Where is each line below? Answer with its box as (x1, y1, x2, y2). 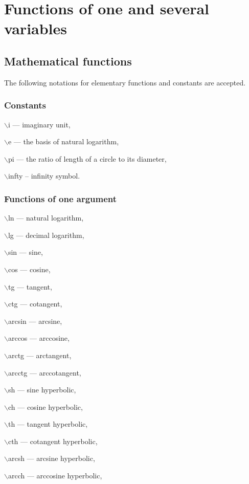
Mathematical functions (4, 53, 132, 69)
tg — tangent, (8, 281, 52, 292)
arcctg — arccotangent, (8, 367, 81, 378)
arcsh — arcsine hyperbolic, (8, 453, 95, 464)
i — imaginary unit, (8, 119, 71, 129)
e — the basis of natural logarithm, (8, 136, 119, 147)
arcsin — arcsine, (8, 315, 62, 326)
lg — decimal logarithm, (8, 229, 84, 240)
